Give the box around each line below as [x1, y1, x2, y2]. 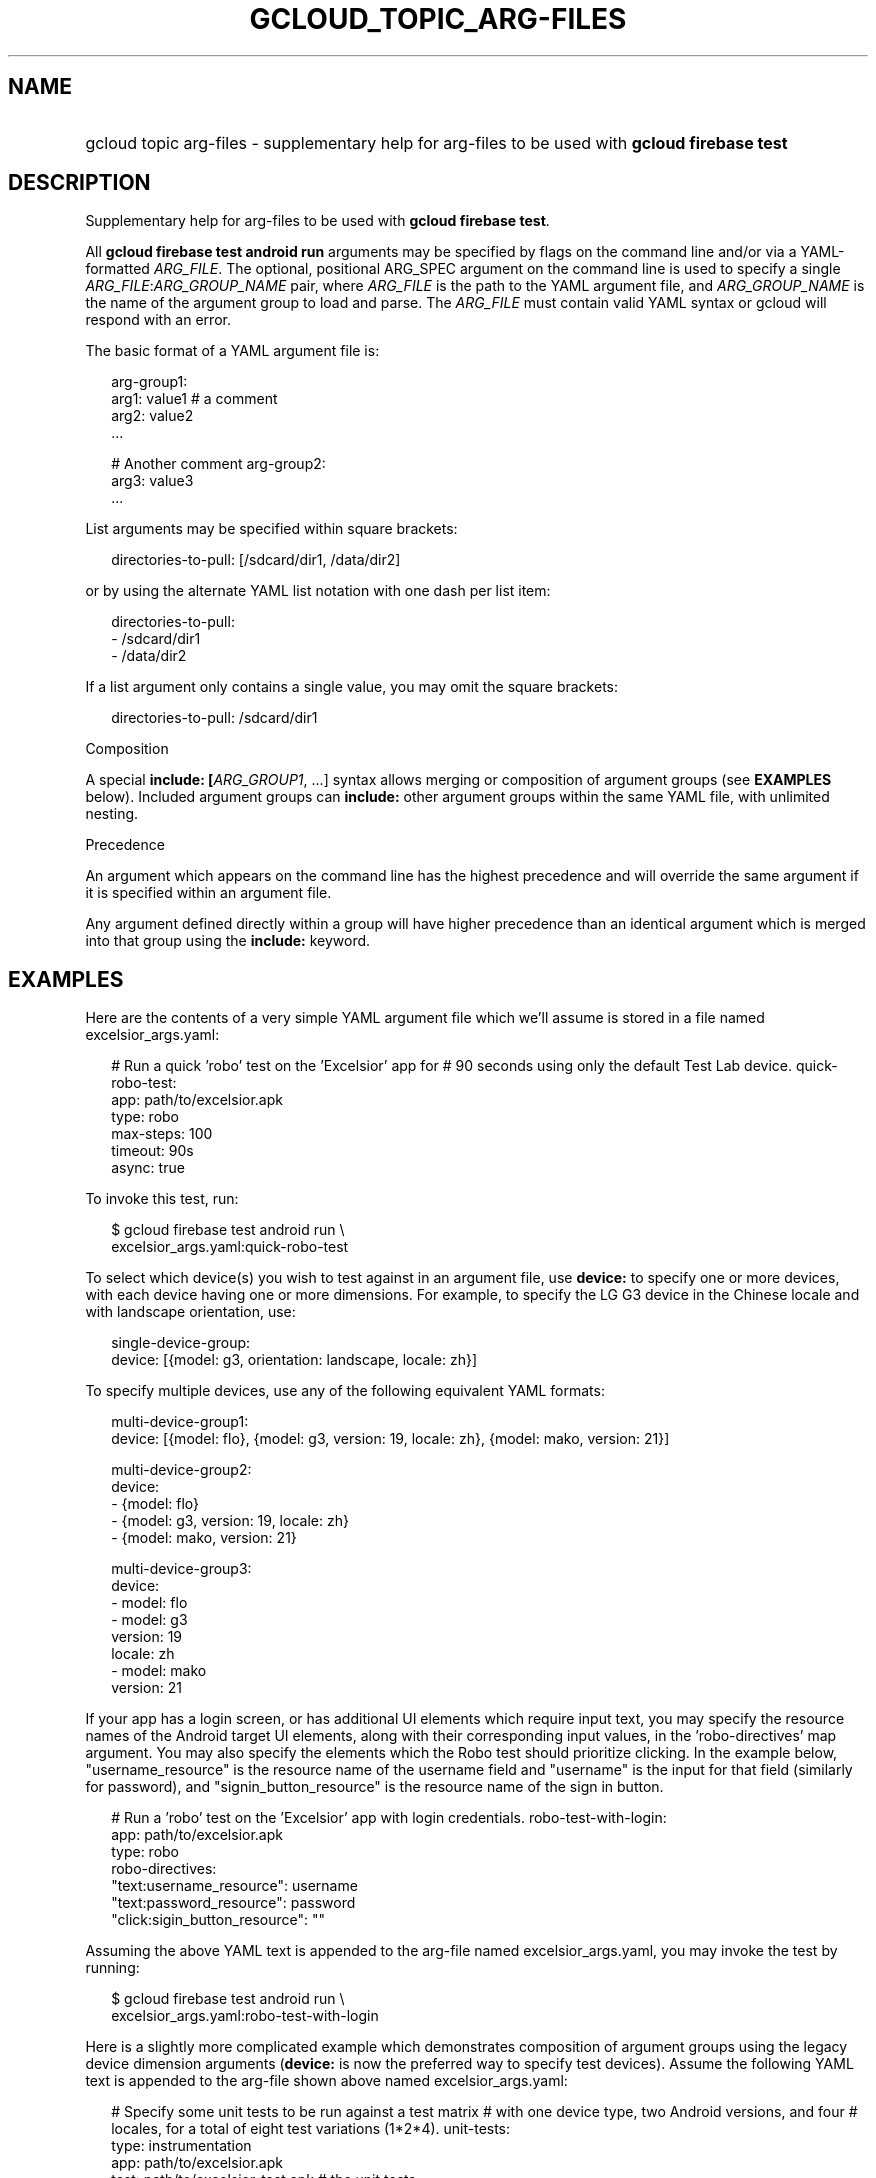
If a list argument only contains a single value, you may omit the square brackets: [85, 678, 619, 696]
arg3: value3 [111, 472, 194, 490]
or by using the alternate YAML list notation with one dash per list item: [85, 582, 551, 600]
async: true [111, 1159, 185, 1177]
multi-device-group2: [111, 1461, 252, 1479]
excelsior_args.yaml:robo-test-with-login [111, 2007, 379, 2025]
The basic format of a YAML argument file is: [85, 342, 380, 360]
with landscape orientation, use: [85, 1303, 296, 1321]
